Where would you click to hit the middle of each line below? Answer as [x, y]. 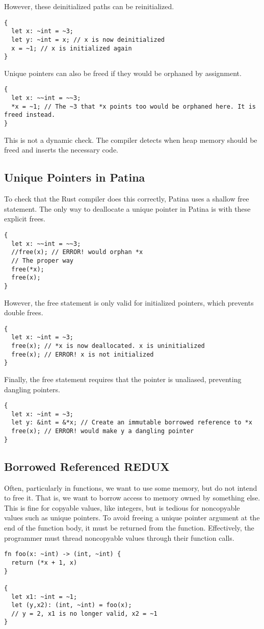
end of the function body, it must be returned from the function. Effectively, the [129, 528]
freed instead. [30, 115]
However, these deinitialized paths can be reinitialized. [89, 6]
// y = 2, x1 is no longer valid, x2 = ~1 [84, 613]
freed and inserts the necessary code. [61, 150]
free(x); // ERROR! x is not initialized [83, 354]
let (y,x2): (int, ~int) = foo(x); [72, 605]
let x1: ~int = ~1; [44, 597]
